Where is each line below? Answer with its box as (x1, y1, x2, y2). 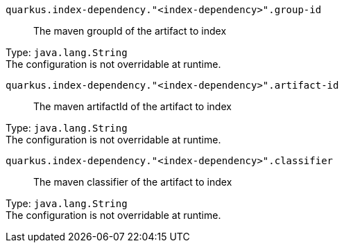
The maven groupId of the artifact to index (33, 25, 227, 37)
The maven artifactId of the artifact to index (33, 100, 232, 112)
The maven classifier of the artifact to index (33, 176, 232, 188)
